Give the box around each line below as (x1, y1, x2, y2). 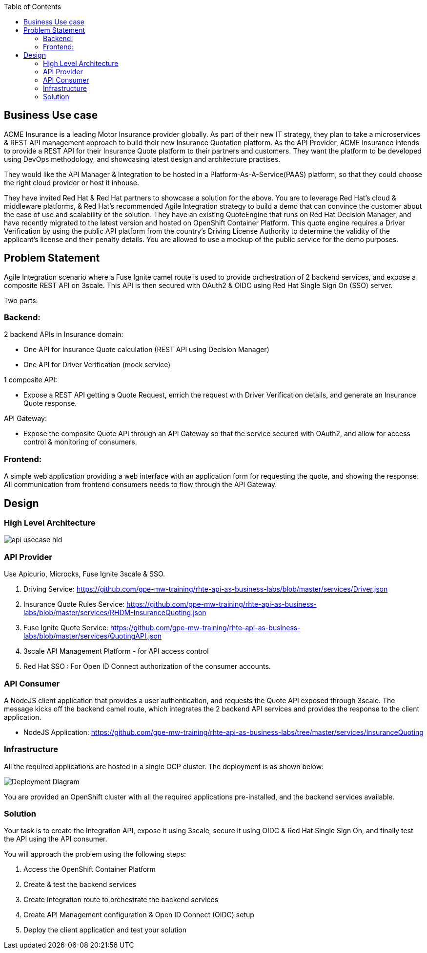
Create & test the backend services (23, 880, 137, 889)
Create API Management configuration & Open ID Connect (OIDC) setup (23, 910, 254, 919)
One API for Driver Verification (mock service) (23, 360, 171, 369)
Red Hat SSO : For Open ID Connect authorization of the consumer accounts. (23, 662, 271, 671)
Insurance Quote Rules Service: (23, 600, 125, 609)
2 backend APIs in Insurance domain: (4, 330, 123, 339)
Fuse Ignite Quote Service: (23, 623, 109, 632)
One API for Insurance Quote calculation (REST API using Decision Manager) (23, 345, 269, 354)
